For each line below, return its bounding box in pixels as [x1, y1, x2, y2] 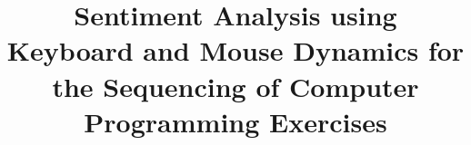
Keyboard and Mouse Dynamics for [6, 32, 465, 69]
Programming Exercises [84, 102, 387, 140]
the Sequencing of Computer [52, 67, 419, 104]
